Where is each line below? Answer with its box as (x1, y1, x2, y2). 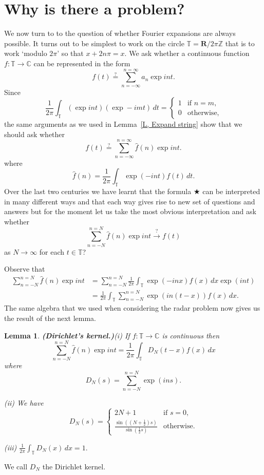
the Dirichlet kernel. (42, 461, 106, 471)
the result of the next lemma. (4, 312, 96, 323)
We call (4, 461, 28, 471)
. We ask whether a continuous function (124, 48, 250, 59)
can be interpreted (202, 186, 260, 197)
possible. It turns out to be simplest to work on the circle (4, 37, 184, 48)
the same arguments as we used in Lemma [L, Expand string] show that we (4, 119, 242, 129)
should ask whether (4, 128, 65, 139)
